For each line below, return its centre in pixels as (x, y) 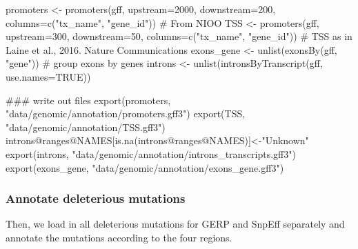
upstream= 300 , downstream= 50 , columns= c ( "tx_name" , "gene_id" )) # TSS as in (179, 36)
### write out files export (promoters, (88, 100)
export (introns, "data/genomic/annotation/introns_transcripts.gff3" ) (151, 153)
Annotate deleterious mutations (96, 198)
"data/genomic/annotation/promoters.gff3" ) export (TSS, (126, 113)
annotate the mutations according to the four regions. (119, 237)
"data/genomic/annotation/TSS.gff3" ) (86, 127)
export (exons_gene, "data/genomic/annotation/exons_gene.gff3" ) (145, 167)
